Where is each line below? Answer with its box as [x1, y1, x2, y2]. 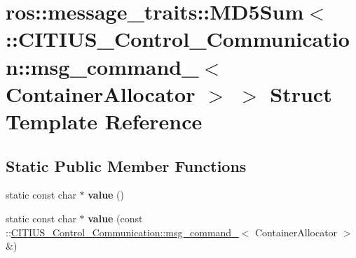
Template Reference [6, 106, 203, 135]
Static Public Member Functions [6, 155, 247, 176]
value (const [88, 210, 143, 225]
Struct [270, 79, 332, 108]
